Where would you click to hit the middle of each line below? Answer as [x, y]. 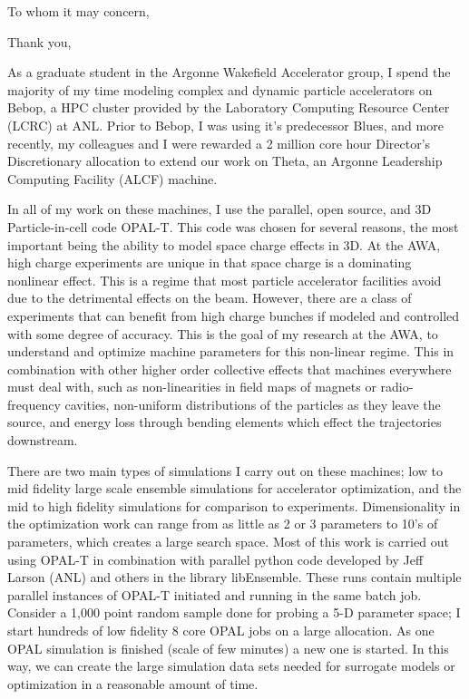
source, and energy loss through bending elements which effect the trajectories [225, 422]
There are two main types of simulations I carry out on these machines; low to [225, 470]
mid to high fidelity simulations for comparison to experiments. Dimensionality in [234, 505]
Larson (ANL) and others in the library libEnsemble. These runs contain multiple [234, 577]
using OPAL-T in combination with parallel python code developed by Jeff [215, 559]
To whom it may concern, [78, 11]
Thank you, [39, 41]
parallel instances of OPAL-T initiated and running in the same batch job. [215, 594]
